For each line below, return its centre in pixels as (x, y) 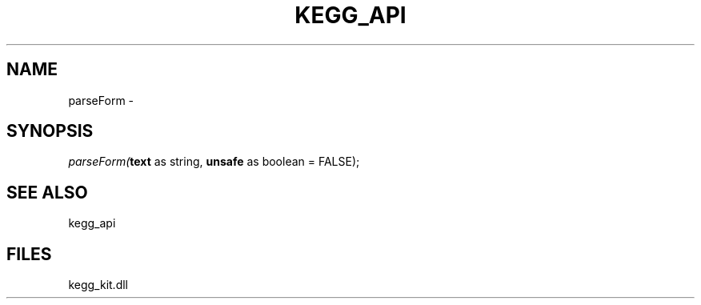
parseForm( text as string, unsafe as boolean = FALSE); (214, 162)
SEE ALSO (47, 192)
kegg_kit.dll (98, 285)
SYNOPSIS (50, 131)
